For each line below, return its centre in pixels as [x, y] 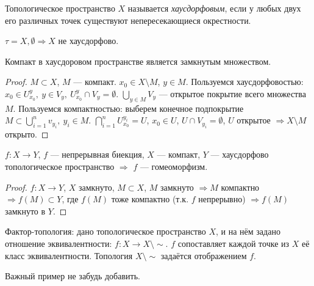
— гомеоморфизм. [174, 166]
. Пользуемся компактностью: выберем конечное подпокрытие [128, 108]
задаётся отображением [204, 255]
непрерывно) [222, 199]
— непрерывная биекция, [97, 154]
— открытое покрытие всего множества [232, 93]
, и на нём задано [248, 231]
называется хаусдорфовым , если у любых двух [214, 8]
